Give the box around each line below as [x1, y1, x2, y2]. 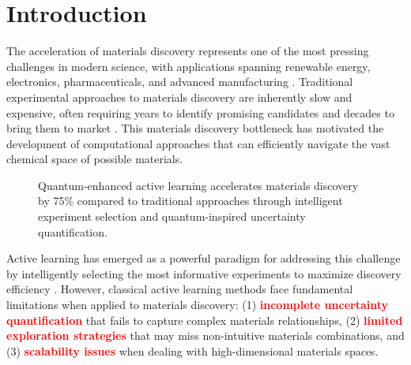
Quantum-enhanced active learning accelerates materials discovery [38, 177, 359, 193]
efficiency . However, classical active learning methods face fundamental [6, 281, 353, 297]
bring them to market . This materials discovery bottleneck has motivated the [6, 120, 384, 136]
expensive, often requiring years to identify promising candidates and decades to [6, 104, 394, 121]
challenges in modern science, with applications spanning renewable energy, [6, 58, 371, 74]
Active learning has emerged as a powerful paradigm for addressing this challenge [6, 250, 401, 266]
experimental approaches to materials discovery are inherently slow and [6, 88, 353, 105]
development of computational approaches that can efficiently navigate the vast [6, 135, 390, 151]
